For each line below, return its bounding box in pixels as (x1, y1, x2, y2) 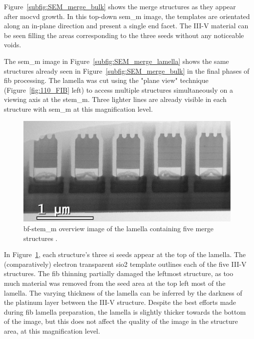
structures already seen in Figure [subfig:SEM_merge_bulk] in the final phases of (4, 65, 250, 76)
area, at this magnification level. (4, 325, 100, 336)
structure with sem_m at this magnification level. (4, 103, 153, 114)
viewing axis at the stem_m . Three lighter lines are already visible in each (4, 94, 227, 104)
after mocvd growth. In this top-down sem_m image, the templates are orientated (4, 11, 250, 21)
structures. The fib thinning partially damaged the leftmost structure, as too (4, 268, 233, 279)
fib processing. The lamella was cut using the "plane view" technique (4, 75, 209, 85)
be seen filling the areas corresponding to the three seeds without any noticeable (4, 30, 244, 40)
